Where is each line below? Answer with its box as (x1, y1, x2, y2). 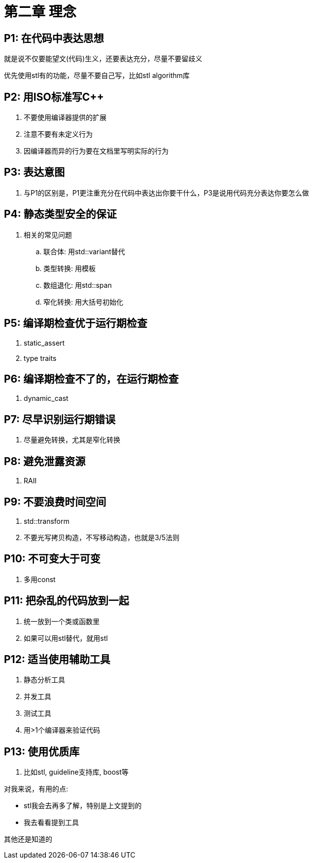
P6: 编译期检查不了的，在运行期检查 (4, 372, 179, 385)
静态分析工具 (24, 675, 65, 684)
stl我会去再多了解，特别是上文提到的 (24, 801, 142, 810)
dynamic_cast (24, 394, 69, 403)
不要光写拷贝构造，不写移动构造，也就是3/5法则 (24, 533, 179, 542)
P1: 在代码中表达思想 (4, 32, 104, 44)
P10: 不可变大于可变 (4, 552, 101, 565)
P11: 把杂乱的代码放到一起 (4, 594, 129, 607)
